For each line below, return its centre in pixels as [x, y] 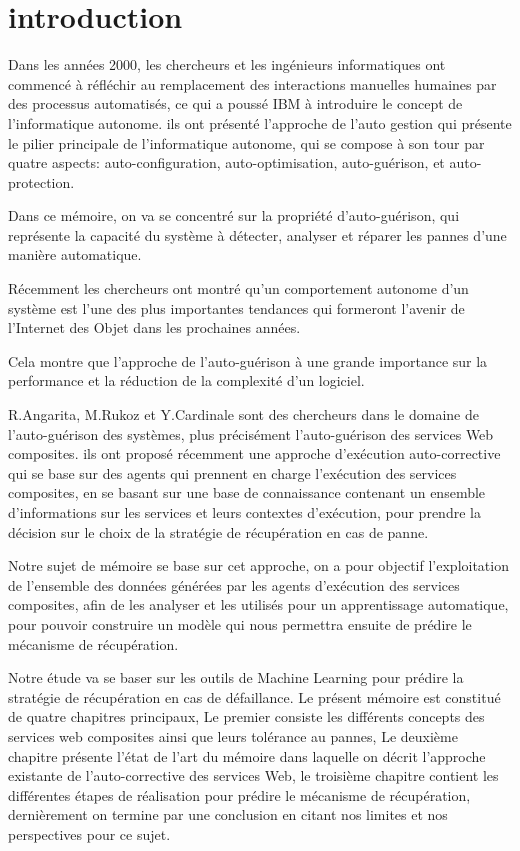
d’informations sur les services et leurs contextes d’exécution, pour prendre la [244, 512]
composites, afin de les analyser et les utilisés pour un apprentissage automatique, [258, 604]
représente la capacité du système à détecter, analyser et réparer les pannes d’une [257, 234]
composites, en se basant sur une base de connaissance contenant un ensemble [247, 492]
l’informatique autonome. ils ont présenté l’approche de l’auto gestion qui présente [260, 122]
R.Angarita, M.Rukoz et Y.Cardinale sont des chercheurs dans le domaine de [244, 414]
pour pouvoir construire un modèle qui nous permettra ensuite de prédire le [240, 623]
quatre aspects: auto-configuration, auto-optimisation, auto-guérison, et [226, 162]
